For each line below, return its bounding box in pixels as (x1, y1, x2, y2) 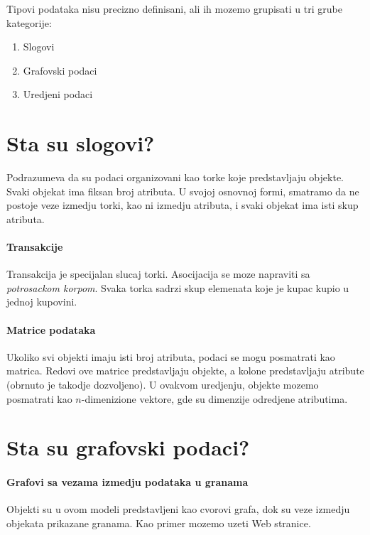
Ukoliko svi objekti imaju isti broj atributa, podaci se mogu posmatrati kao (6, 349, 335, 364)
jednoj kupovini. (6, 294, 77, 309)
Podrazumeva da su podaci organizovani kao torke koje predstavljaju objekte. (6, 170, 344, 185)
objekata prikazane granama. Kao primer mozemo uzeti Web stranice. (6, 515, 311, 530)
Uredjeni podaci (23, 87, 93, 102)
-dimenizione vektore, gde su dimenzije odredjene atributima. (81, 391, 348, 406)
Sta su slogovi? (6, 129, 155, 158)
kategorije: (6, 15, 52, 30)
